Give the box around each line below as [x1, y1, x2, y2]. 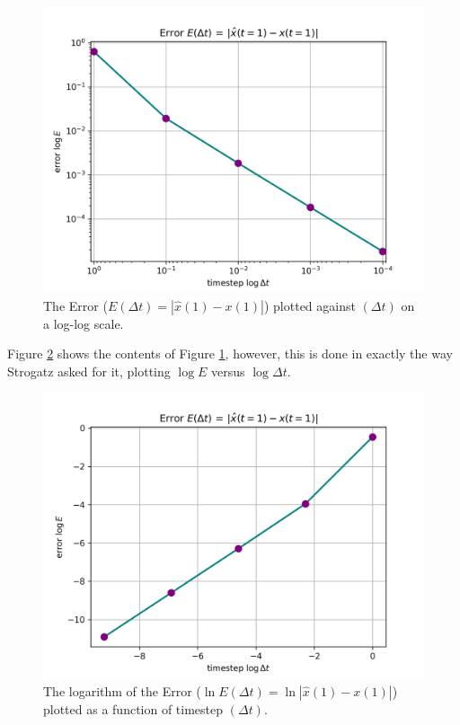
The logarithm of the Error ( [43, 681, 201, 700]
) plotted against [263, 296, 356, 314]
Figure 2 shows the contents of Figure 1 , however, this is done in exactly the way [7, 344, 453, 363]
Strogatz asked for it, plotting [7, 361, 171, 380]
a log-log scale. [43, 314, 124, 332]
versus [211, 361, 245, 380]
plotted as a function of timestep [43, 699, 224, 718]
